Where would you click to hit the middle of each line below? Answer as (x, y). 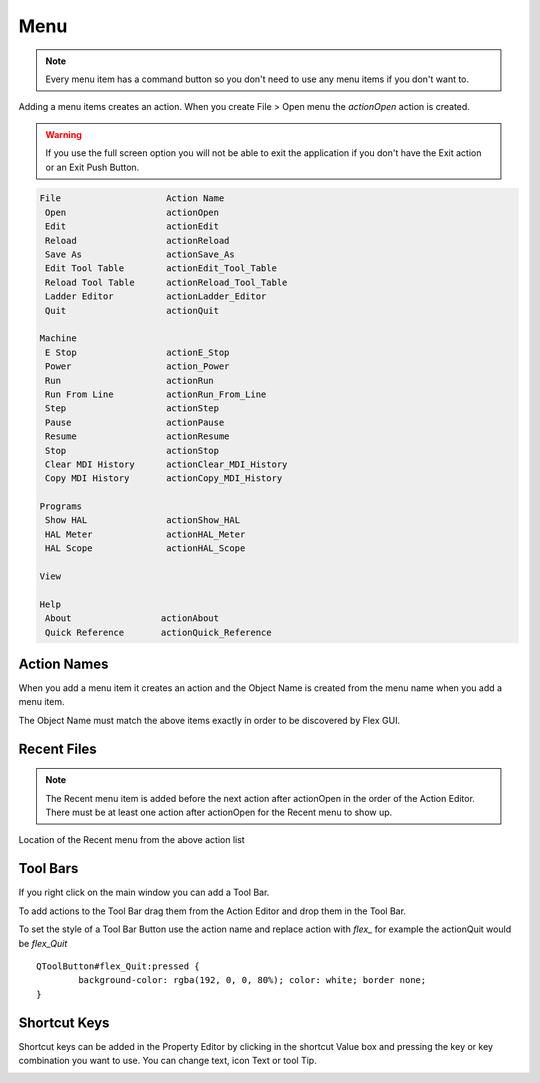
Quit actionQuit (132, 310)
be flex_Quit (43, 943)
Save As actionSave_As (140, 254)
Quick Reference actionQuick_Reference (158, 632)
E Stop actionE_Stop (137, 352)
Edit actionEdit (132, 226)
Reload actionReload (137, 240)
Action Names (63, 664)
